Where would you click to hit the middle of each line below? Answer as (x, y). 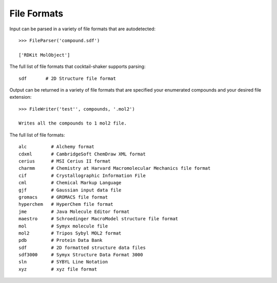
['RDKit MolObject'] (44, 55)
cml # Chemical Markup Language (70, 183)
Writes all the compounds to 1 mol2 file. (73, 123)
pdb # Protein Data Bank (61, 240)
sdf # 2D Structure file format (67, 78)
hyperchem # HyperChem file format (66, 204)
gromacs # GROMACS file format (63, 197)
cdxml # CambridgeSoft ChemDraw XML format (82, 154)
